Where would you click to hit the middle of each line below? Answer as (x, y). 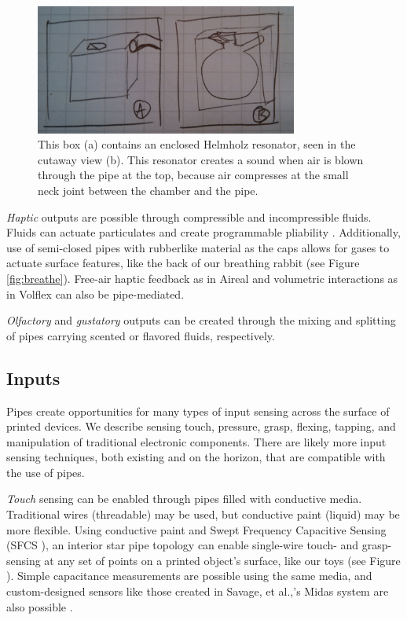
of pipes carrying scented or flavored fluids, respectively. (141, 335)
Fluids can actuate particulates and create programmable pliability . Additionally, (203, 232)
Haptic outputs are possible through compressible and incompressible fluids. (189, 216)
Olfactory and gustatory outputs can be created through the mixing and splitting (201, 320)
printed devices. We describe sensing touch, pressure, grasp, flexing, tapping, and (201, 426)
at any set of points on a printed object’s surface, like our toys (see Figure (222, 560)
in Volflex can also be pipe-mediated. (95, 293)
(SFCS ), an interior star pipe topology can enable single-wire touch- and (183, 545)
